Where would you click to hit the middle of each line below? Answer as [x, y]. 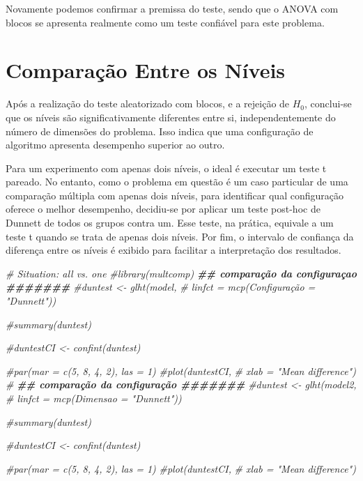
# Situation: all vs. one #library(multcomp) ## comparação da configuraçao [181, 273]
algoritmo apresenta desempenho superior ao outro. [115, 145]
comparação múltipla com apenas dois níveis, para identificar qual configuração [175, 195]
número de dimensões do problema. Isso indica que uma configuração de [160, 131]
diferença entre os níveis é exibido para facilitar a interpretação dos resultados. [173, 250]
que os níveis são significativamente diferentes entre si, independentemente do [171, 117]
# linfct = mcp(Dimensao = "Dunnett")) [94, 398]
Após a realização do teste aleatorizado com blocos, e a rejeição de [148, 104]
